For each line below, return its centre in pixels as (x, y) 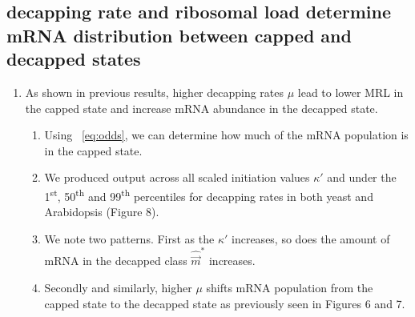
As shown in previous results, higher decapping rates (155, 92)
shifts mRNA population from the (290, 287)
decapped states (74, 59)
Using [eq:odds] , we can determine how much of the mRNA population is (226, 135)
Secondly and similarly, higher (118, 287)
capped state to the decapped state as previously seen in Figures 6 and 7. (225, 303)
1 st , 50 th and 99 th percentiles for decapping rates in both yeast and (209, 195)
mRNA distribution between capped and (179, 35)
